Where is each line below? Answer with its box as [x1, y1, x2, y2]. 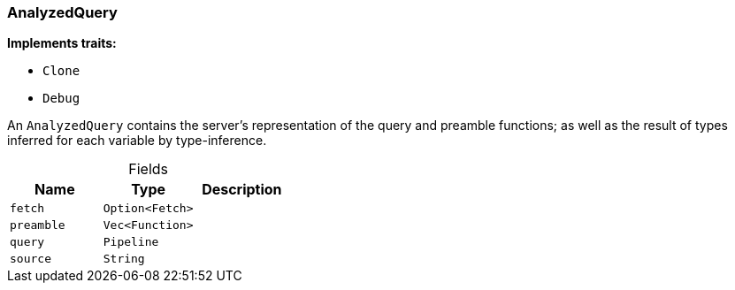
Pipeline [103, 235, 159, 249]
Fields [128, 160, 168, 179]
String [103, 252, 145, 266]
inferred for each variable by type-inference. [7, 133, 267, 149]
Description [202, 180, 282, 199]
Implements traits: [7, 35, 117, 51]
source [10, 252, 51, 266]
